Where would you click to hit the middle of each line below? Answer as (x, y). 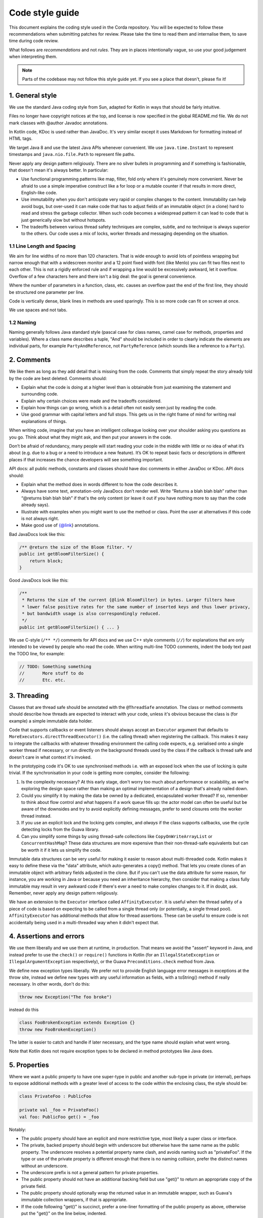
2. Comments (30, 360)
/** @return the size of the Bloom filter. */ (76, 547)
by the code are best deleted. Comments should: (58, 378)
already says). (35, 505)
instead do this (24, 1010)
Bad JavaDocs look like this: (37, 534)
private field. (34, 1186)
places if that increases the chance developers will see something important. (86, 459)
